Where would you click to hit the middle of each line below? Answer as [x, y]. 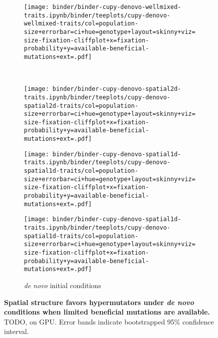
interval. [16, 331]
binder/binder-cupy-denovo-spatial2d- [117, 89]
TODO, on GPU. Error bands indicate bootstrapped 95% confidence [109, 321]
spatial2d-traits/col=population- [81, 106]
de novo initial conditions [63, 285]
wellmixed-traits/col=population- [81, 24]
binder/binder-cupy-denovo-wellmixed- [117, 7]
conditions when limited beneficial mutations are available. [107, 312]
